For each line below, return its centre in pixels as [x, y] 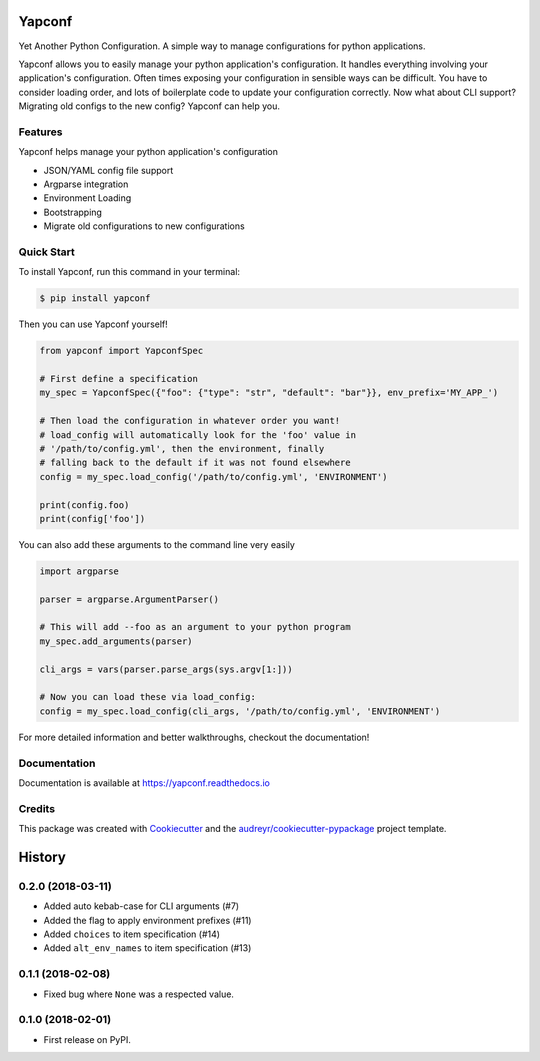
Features [40, 132]
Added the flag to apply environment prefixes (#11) [147, 920]
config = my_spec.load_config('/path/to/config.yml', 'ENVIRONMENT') [213, 476]
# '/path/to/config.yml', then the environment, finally [182, 448]
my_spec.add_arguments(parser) [116, 641]
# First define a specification [119, 379]
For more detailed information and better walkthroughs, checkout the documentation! [194, 737]
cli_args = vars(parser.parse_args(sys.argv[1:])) [166, 669]
